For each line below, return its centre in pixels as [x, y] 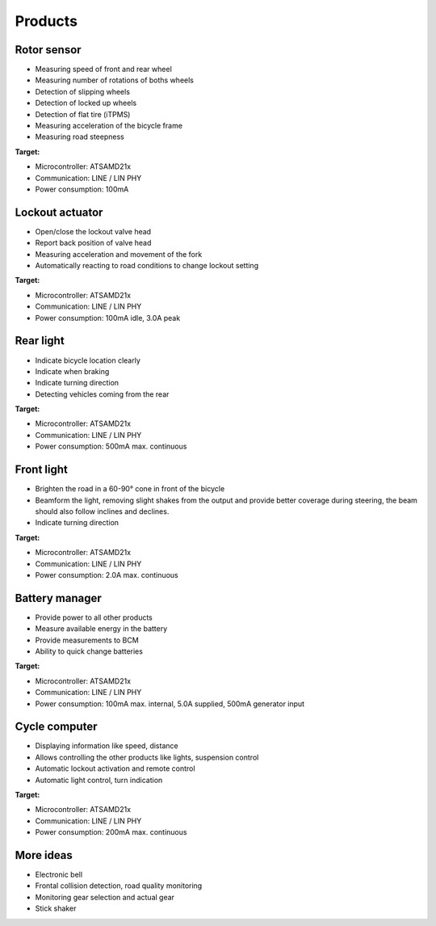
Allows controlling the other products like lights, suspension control [147, 757]
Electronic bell [59, 875]
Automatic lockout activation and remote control [115, 768]
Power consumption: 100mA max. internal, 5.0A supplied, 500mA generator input [170, 704]
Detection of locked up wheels [86, 103]
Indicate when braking [72, 371]
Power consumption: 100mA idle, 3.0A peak [108, 318]
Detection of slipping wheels [83, 91]
